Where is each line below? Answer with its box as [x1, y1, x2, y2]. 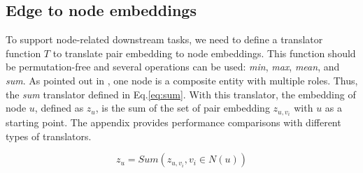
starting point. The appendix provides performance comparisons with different [6, 115, 341, 130]
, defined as [34, 100, 84, 115]
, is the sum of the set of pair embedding [95, 100, 270, 115]
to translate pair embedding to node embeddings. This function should [52, 45, 356, 60]
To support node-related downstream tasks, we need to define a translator [6, 32, 323, 47]
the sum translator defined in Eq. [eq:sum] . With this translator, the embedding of [6, 86, 356, 101]
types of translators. [6, 128, 92, 143]
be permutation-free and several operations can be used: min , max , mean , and [6, 59, 340, 74]
